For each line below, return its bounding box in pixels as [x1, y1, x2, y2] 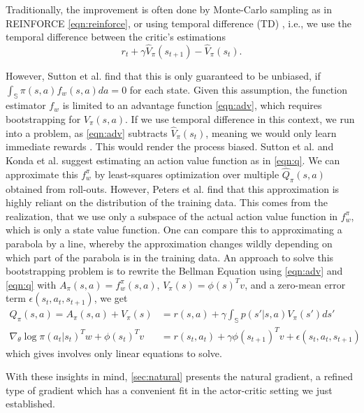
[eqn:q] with [6, 277, 57, 291]
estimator [6, 98, 46, 113]
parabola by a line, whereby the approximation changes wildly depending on [6, 236, 333, 250]
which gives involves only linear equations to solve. [6, 345, 222, 360]
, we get [94, 291, 128, 305]
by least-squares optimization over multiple [94, 166, 279, 181]
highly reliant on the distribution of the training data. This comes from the [6, 195, 328, 210]
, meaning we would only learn [205, 125, 337, 140]
